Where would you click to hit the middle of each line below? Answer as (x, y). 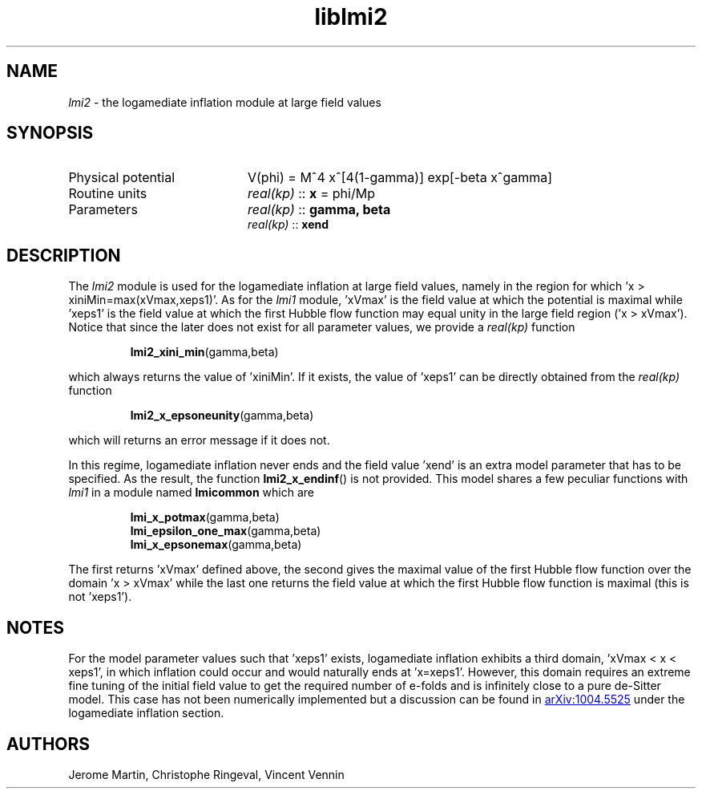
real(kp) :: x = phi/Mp (311, 194)
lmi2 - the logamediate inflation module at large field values (225, 102)
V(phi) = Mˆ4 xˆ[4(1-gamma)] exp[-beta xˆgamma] (400, 178)
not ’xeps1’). (100, 597)
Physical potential (122, 178)
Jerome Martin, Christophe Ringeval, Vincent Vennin (206, 774)
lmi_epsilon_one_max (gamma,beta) (226, 531)
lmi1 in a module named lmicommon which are (191, 493)
